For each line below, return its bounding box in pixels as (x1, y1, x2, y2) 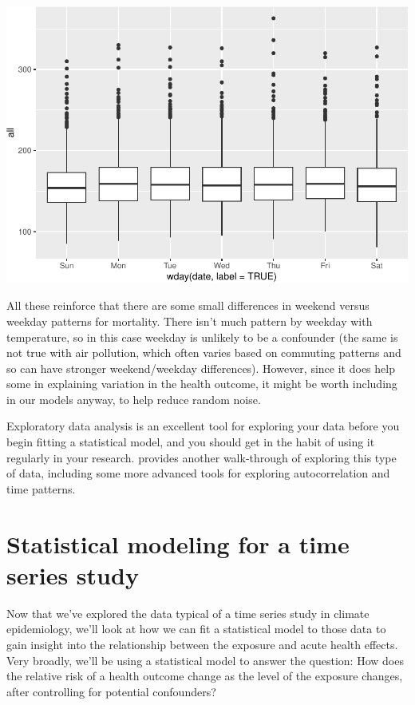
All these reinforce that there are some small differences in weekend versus (6, 297, 370, 314)
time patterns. (6, 480, 76, 497)
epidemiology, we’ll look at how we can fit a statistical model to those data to (6, 620, 386, 637)
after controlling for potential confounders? (6, 683, 216, 699)
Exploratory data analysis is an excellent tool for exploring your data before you (6, 418, 400, 434)
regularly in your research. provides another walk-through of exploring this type (6, 449, 397, 465)
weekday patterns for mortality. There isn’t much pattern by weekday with (6, 312, 373, 329)
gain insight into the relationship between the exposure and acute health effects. (6, 636, 398, 652)
